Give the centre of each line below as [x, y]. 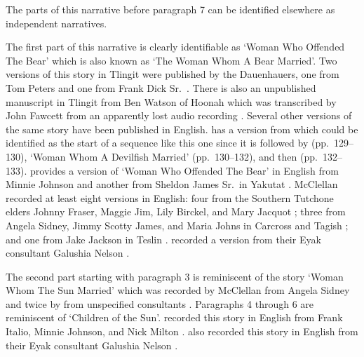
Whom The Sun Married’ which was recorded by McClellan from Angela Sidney [178, 290]
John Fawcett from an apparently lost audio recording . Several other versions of [179, 115]
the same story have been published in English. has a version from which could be [182, 129]
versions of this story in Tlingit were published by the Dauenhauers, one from [173, 74]
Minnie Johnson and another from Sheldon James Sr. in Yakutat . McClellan [172, 184]
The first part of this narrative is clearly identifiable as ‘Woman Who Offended [175, 47]
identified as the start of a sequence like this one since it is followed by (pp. [167, 143]
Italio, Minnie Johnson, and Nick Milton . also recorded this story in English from [182, 331]
